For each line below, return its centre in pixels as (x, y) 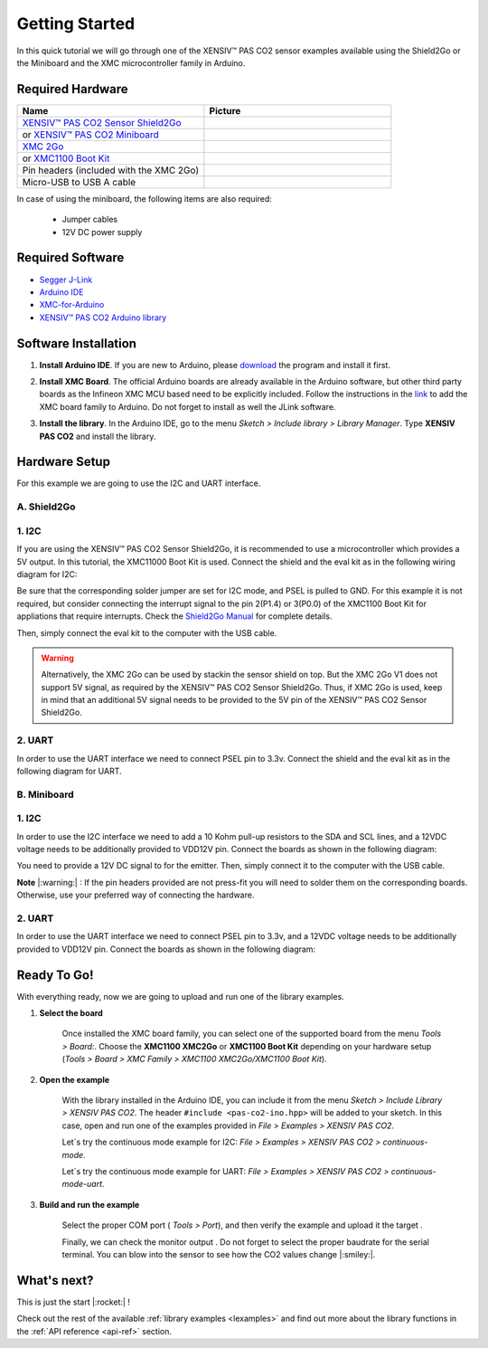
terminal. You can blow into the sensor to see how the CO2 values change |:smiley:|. (219, 1254)
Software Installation (77, 343)
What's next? (55, 1280)
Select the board (71, 1013)
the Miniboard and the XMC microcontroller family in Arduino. (131, 62)
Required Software (70, 258)
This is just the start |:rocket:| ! (74, 1302)
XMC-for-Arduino (72, 305)
